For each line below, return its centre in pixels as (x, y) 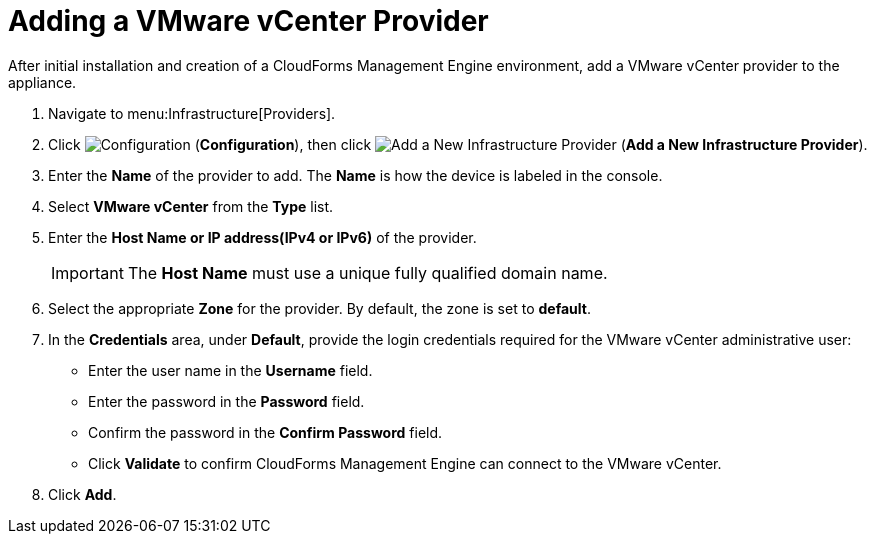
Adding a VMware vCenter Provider (248, 21)
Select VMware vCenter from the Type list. (191, 206)
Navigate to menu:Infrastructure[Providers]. (192, 113)
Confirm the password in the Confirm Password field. (265, 432)
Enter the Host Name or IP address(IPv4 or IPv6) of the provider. (262, 237)
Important (87, 272)
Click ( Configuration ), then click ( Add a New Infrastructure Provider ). (458, 144)
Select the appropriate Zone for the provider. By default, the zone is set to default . (319, 308)
